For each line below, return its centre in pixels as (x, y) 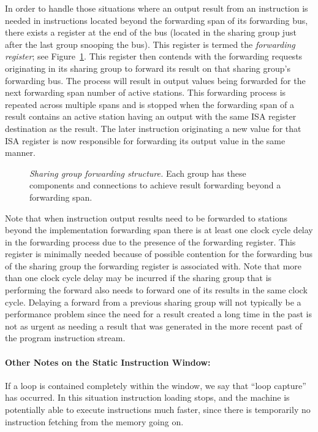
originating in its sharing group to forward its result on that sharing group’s (148, 68)
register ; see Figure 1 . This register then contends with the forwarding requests (154, 56)
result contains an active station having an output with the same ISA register (151, 116)
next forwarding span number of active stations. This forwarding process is (146, 92)
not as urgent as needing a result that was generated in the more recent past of (154, 326)
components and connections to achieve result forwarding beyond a (155, 185)
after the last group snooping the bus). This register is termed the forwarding (150, 44)
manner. (20, 152)
